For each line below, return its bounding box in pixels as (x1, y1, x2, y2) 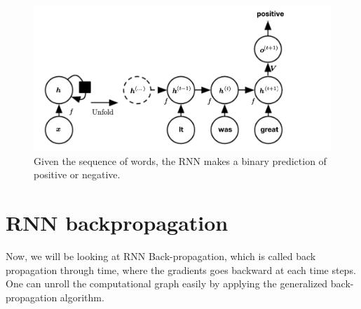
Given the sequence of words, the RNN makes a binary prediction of (34, 153, 327, 168)
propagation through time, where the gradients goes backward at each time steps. (6, 262, 356, 277)
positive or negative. (34, 167, 121, 182)
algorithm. (60, 289, 104, 304)
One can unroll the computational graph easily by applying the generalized (6, 276, 328, 291)
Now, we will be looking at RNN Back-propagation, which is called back (6, 248, 316, 263)
